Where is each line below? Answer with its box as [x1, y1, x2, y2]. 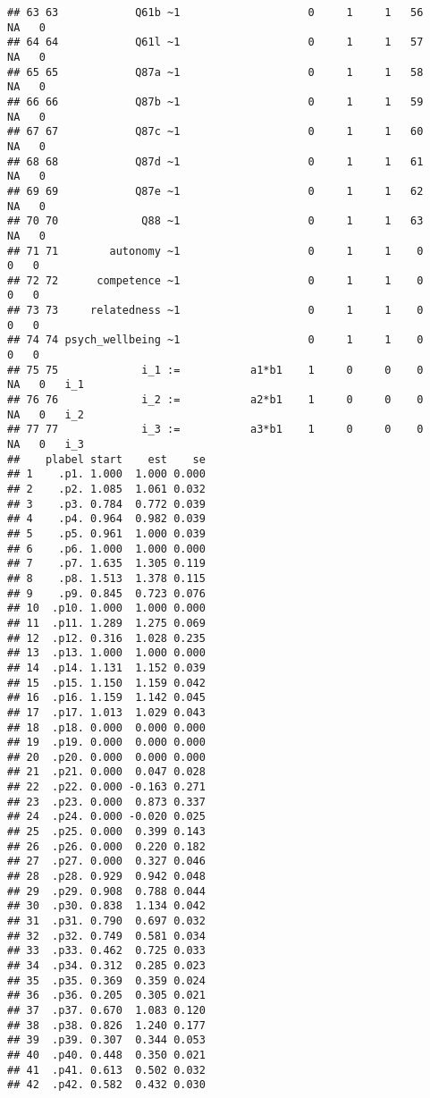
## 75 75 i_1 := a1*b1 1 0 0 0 [7, 363, 424, 376]
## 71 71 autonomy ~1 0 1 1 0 [7, 244, 424, 258]
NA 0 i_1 [7, 378, 84, 392]
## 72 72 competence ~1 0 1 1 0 [7, 274, 424, 287]
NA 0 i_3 [7, 438, 84, 452]
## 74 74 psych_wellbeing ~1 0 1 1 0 [7, 334, 424, 347]
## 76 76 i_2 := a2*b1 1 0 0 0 [7, 393, 424, 407]
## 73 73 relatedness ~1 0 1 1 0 [7, 304, 424, 317]
